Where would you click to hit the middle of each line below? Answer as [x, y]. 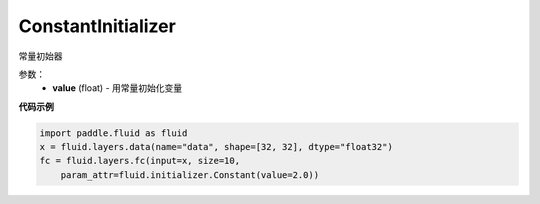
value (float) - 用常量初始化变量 [117, 88]
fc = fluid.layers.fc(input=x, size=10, [139, 161]
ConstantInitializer [97, 26]
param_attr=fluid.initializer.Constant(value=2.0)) [190, 174]
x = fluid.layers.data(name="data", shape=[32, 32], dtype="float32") [216, 147]
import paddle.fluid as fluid [113, 133]
